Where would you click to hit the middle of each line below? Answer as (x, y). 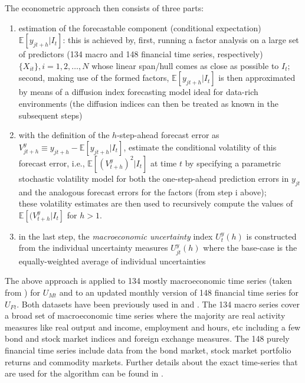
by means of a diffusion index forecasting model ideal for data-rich (138, 92)
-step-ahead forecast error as (168, 135)
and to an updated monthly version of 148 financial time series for (179, 292)
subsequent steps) (50, 115)
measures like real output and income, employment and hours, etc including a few (153, 327)
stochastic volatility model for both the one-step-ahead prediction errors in (154, 178)
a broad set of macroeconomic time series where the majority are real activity (145, 315)
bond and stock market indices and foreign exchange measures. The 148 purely (147, 338)
